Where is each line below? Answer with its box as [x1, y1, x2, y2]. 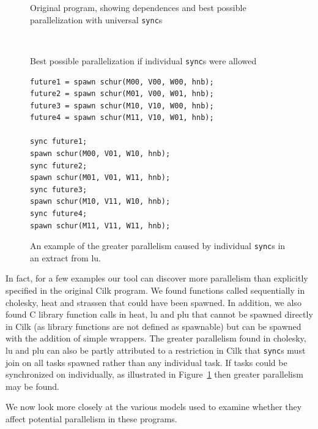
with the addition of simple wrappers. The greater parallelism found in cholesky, [6, 332, 306, 345]
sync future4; [30, 209, 87, 218]
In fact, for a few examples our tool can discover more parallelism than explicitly [6, 272, 308, 285]
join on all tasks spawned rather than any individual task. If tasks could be [6, 356, 287, 368]
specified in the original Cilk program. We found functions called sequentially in [6, 284, 305, 297]
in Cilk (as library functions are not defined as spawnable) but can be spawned [6, 319, 301, 332]
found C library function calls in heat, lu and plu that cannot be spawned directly [6, 308, 313, 321]
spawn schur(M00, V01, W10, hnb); [30, 149, 171, 159]
